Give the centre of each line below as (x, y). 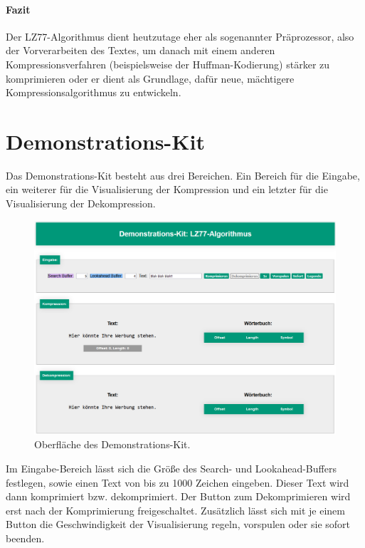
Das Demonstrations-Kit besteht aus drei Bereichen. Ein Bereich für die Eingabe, (183, 175)
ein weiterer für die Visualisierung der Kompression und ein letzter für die (167, 189)
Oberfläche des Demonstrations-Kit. (112, 444)
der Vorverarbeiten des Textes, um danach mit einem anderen (141, 50)
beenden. (25, 538)
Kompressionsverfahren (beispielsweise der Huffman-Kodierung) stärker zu (168, 64)
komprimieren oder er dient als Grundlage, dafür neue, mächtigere (150, 78)
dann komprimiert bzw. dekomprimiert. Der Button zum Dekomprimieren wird (178, 496)
